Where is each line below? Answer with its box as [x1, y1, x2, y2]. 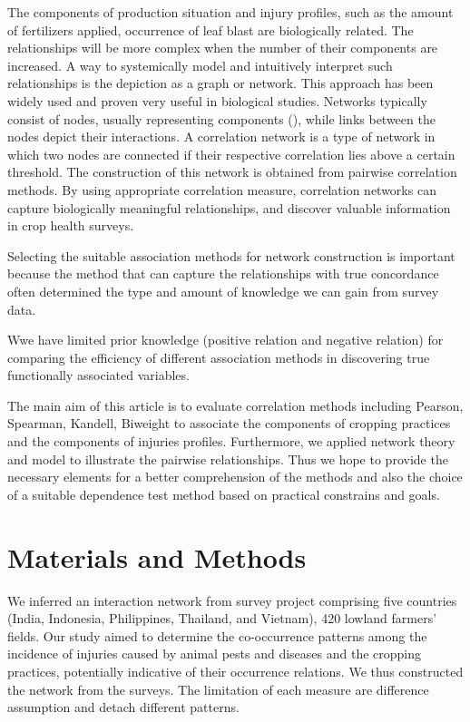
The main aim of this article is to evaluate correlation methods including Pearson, [7, 395, 464, 415]
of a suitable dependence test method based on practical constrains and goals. [7, 484, 440, 503]
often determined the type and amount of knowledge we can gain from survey [7, 281, 439, 300]
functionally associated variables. [7, 366, 190, 385]
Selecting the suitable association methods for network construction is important [7, 246, 455, 265]
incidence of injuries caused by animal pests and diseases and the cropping [7, 644, 422, 663]
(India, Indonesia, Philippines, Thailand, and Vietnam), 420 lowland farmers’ [7, 609, 437, 628]
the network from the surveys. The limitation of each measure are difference [7, 679, 429, 698]
